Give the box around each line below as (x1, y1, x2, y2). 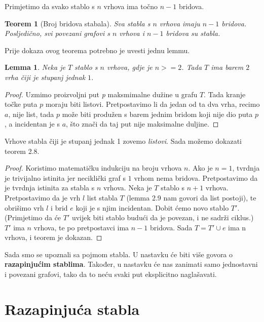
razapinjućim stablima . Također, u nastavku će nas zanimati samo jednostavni (5, 259, 258, 269)
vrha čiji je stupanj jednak (5, 71, 86, 82)
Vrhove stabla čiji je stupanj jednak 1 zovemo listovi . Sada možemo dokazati (5, 135, 242, 146)
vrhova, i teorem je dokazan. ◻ (5, 232, 102, 243)
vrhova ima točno (103, 1, 158, 11)
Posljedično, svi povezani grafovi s (5, 28, 110, 38)
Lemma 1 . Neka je (5, 62, 65, 72)
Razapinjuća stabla (5, 298, 140, 319)
